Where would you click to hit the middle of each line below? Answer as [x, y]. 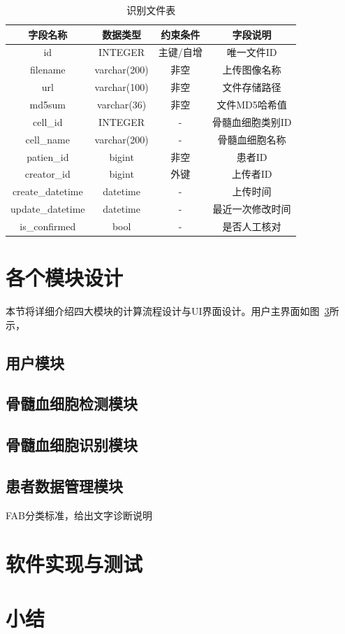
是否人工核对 [252, 226]
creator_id [47, 174]
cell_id [48, 121]
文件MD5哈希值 [252, 104]
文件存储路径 [252, 87]
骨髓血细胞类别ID [252, 121]
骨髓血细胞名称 [252, 139]
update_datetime [48, 209]
